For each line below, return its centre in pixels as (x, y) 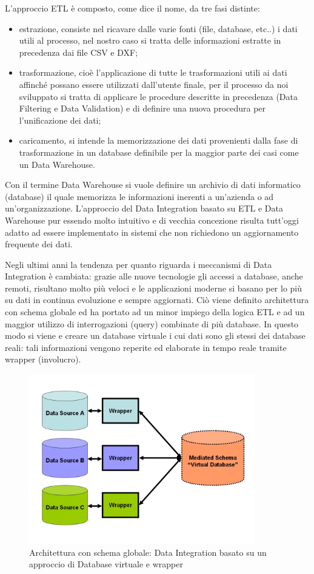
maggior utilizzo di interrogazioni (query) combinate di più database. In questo (152, 323)
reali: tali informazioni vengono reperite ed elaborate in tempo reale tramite (146, 347)
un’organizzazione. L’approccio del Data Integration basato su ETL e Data (144, 208)
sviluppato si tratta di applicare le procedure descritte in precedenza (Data (158, 96)
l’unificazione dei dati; (60, 120)
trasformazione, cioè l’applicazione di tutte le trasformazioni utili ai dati (153, 72)
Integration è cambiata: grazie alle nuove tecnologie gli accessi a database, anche (154, 276)
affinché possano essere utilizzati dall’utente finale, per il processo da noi (154, 84)
